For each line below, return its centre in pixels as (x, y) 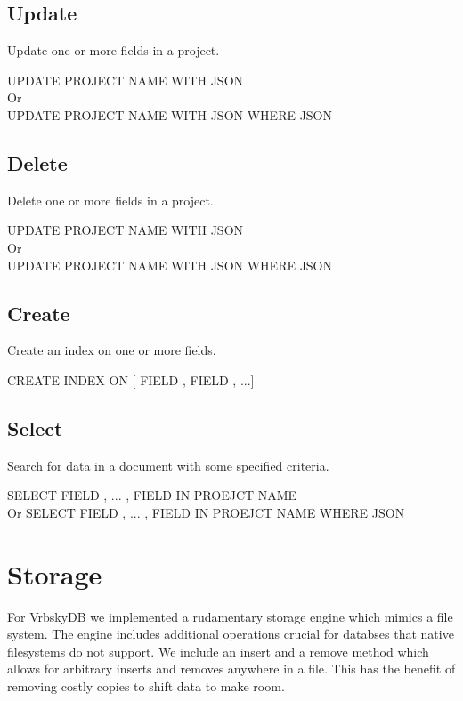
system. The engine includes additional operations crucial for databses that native (231, 634)
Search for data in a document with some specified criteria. (168, 465)
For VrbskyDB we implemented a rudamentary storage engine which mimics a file (230, 616)
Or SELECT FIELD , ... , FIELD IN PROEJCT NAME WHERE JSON (206, 512)
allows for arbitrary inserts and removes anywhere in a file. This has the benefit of (231, 669)
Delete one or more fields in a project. (110, 200)
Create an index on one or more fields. (112, 350)
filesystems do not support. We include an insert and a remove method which (218, 651)
